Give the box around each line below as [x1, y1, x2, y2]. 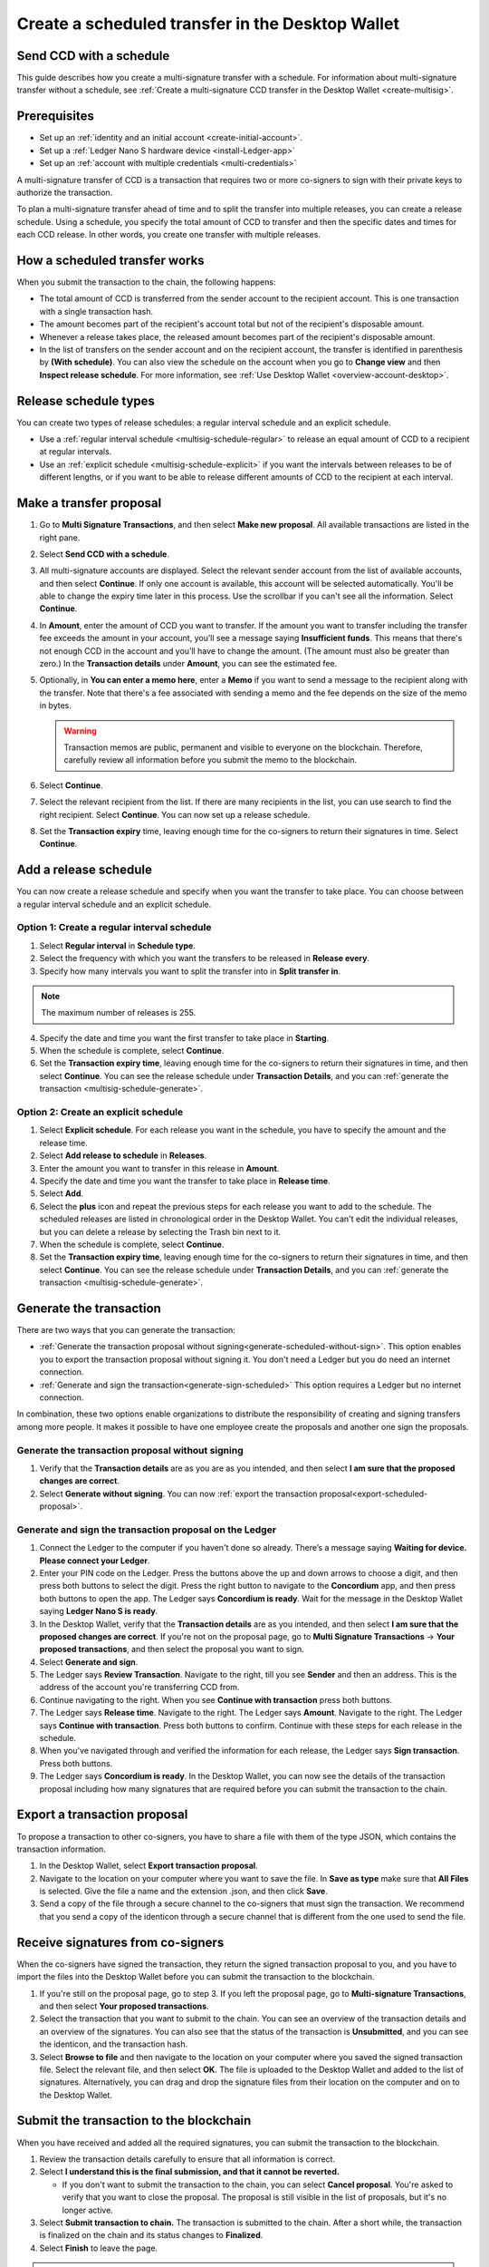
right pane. [39, 531, 81, 543]
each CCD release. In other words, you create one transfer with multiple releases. [16, 229, 321, 240]
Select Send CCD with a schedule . [39, 549, 169, 559]
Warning [63, 725, 97, 736]
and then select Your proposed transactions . [39, 2000, 209, 2011]
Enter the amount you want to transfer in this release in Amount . [39, 1163, 280, 1173]
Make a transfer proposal [16, 495, 162, 511]
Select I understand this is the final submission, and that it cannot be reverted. [39, 2166, 340, 2177]
